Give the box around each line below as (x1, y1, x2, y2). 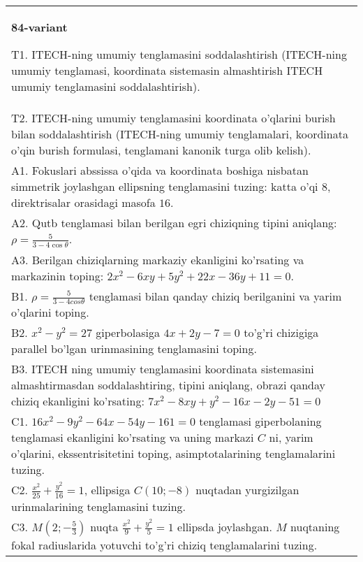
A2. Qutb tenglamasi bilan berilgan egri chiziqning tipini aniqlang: (11, 215, 337, 231)
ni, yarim (269, 429, 313, 446)
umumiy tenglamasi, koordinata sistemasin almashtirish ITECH (11, 62, 323, 78)
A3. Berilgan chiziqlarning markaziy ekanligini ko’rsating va (11, 251, 304, 268)
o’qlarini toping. (11, 304, 89, 321)
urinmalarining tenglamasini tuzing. (11, 498, 186, 514)
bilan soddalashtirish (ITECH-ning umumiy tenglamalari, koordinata (11, 126, 348, 142)
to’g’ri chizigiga (244, 324, 319, 341)
